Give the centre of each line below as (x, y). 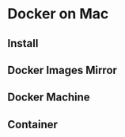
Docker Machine (49, 98)
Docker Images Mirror (62, 70)
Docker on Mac (58, 14)
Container (33, 124)
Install (23, 43)
